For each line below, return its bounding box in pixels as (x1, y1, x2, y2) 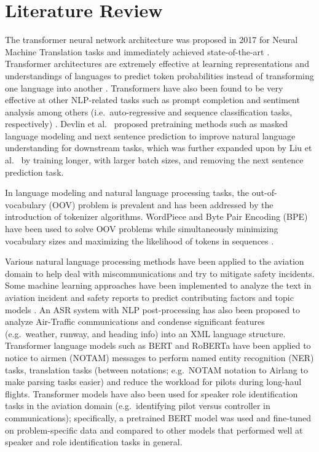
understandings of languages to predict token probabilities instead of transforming (5, 69, 314, 82)
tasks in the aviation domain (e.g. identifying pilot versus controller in (5, 399, 270, 412)
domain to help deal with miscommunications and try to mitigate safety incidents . (5, 267, 315, 279)
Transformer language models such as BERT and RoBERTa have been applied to (5, 339, 311, 352)
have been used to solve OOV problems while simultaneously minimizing (5, 222, 278, 235)
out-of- (251, 186, 277, 199)
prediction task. (5, 165, 64, 178)
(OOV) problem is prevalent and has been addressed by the (49, 198, 274, 211)
